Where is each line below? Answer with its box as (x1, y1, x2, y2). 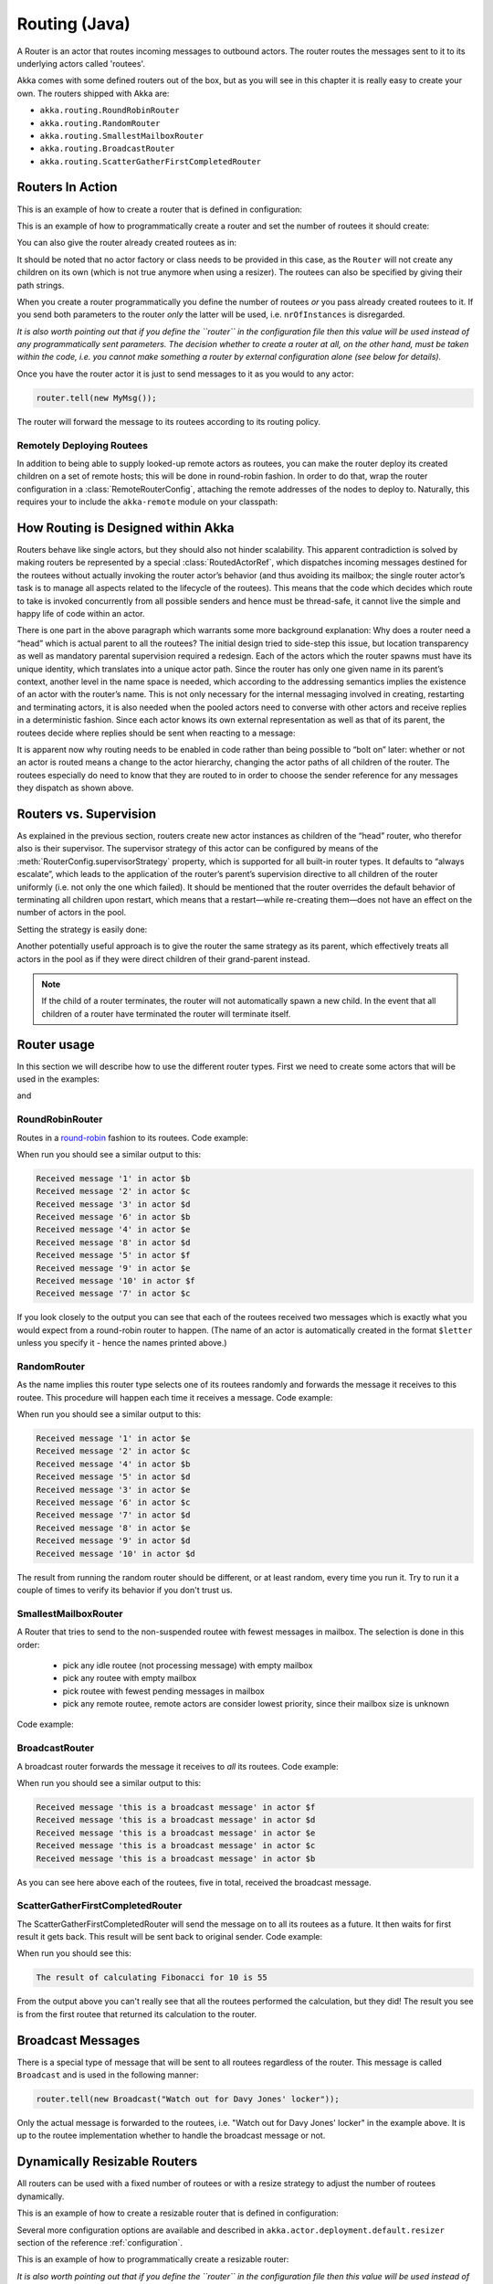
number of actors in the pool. (16, 907, 127, 918)
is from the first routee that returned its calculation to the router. (16, 2008, 257, 2019)
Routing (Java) (16, 14, 131, 34)
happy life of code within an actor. (16, 608, 145, 619)
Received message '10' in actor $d (36, 1549, 195, 1559)
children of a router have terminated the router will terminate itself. (41, 1008, 291, 1019)
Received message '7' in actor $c (36, 1288, 191, 1299)
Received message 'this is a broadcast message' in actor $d (36, 1814, 316, 1825)
